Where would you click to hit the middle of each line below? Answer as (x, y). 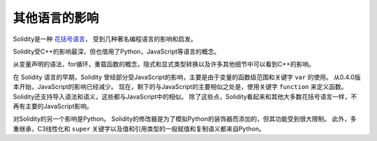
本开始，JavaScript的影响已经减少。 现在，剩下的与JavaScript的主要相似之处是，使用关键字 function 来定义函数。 (180, 87)
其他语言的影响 (56, 18)
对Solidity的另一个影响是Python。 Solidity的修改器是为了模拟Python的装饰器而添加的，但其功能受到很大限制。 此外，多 (185, 119)
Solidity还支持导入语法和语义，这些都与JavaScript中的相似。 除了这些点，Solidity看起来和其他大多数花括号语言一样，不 (185, 97)
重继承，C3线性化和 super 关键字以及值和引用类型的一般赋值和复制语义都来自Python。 (139, 128)
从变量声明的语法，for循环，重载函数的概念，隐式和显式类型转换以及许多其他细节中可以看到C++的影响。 (164, 64)
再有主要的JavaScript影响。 (53, 106)
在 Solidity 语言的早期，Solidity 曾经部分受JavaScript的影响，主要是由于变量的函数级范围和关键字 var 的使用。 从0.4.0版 (187, 77)
